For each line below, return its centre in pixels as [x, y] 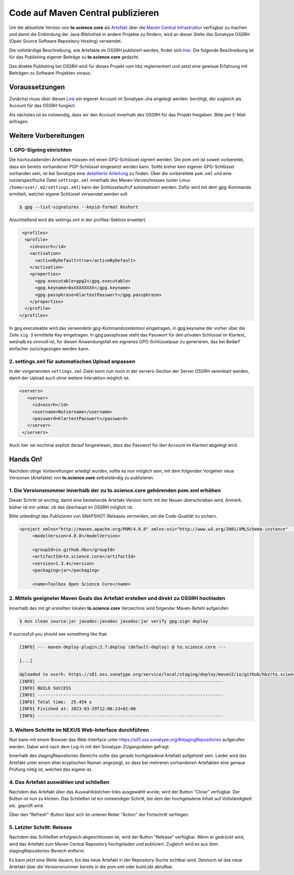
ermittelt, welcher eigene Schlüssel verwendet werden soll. [69, 194]
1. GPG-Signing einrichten [40, 150]
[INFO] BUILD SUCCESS [45, 688]
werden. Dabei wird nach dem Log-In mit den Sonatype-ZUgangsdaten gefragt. [89, 746]
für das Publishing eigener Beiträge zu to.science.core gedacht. [74, 57]
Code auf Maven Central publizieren [84, 13]
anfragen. [19, 121]
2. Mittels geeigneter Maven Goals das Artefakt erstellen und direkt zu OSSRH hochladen [117, 598]
